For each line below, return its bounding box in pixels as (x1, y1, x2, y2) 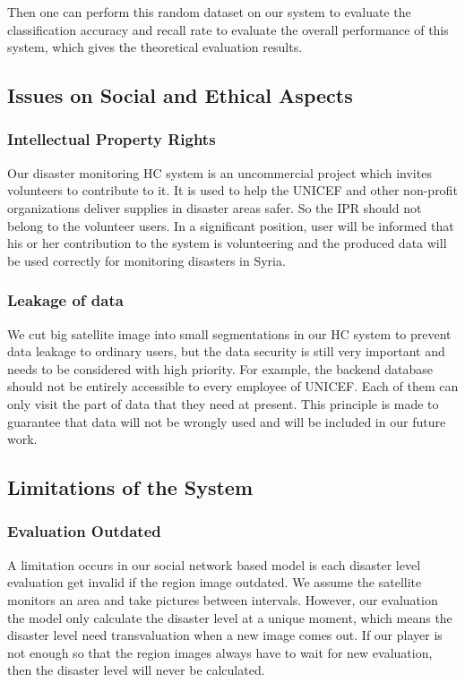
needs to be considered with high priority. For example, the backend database (7, 359, 434, 378)
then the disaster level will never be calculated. (7, 661, 265, 679)
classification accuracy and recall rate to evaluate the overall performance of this (7, 20, 449, 38)
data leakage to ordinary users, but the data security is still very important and (7, 342, 445, 361)
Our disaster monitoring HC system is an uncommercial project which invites (7, 163, 432, 182)
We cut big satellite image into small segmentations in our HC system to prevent (7, 324, 452, 343)
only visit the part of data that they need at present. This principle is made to (7, 394, 439, 413)
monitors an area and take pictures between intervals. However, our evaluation (7, 590, 438, 609)
